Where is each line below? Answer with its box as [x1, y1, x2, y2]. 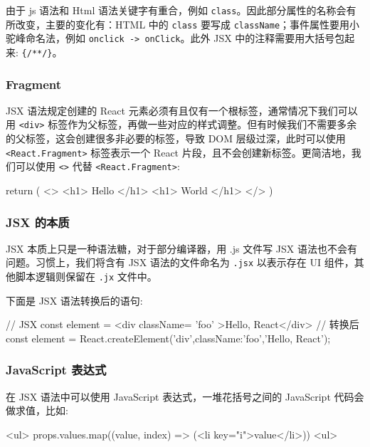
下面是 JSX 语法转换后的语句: [6, 293, 143, 307]
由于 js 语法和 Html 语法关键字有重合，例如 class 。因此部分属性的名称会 [6, 3, 347, 17]
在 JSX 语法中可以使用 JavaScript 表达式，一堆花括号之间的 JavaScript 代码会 [6, 389, 364, 404]
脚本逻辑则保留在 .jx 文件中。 [15, 269, 157, 284]
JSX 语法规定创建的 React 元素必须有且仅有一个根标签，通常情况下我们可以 [6, 102, 358, 117]
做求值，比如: [6, 403, 68, 418]
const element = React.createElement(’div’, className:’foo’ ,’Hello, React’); [6, 330, 331, 345]
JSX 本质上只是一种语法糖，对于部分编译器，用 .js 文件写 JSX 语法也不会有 [6, 241, 357, 256]
